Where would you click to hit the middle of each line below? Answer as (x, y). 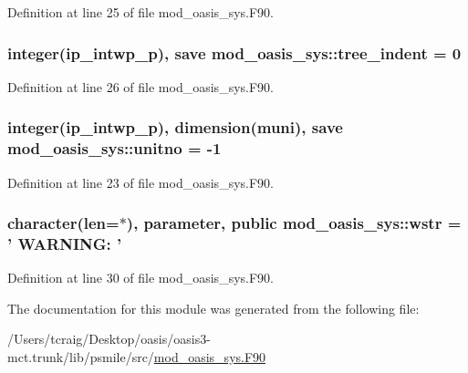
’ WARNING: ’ (65, 243)
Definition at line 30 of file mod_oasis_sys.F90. (140, 278)
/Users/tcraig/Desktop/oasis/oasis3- (109, 339)
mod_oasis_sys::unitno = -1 (114, 148)
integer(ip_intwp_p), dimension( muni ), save (175, 127)
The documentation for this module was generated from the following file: (213, 308)
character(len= (63, 223)
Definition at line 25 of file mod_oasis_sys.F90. (140, 12)
